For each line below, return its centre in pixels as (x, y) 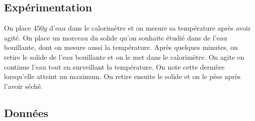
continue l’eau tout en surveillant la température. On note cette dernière (114, 66)
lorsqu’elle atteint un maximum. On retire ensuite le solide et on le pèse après (123, 76)
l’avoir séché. (23, 86)
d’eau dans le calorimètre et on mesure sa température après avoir (150, 28)
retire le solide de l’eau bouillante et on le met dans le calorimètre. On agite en (124, 57)
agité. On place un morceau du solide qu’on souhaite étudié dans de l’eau (116, 37)
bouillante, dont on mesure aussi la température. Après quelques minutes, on (121, 47)
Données (26, 112)
